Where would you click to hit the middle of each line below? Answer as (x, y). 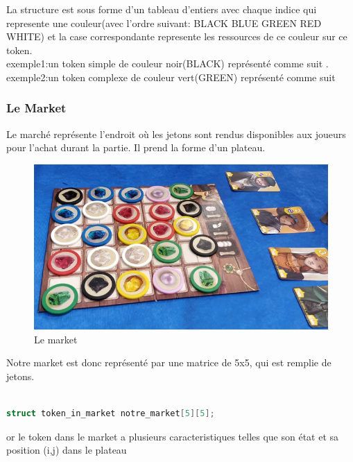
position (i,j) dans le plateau (67, 450)
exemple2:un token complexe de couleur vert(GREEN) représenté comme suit (171, 77)
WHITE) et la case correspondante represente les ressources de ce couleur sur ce (177, 36)
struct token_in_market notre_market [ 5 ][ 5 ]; (111, 414)
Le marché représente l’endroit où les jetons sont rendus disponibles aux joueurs (176, 134)
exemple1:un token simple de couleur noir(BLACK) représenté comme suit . (167, 63)
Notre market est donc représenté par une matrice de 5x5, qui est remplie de (169, 362)
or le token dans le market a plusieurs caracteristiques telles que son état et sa (173, 436)
